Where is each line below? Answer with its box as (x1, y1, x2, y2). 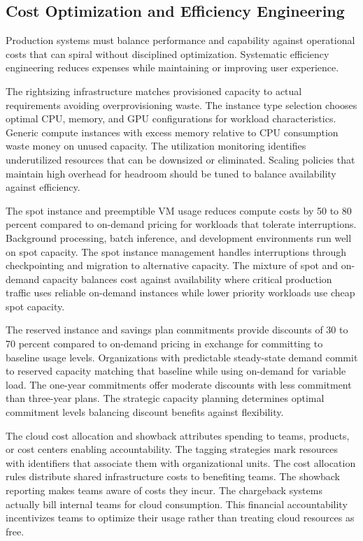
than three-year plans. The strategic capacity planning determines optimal (6, 391, 325, 405)
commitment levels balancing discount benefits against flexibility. (6, 405, 284, 419)
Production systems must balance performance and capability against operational (6, 33, 355, 48)
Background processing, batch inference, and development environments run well (6, 230, 352, 245)
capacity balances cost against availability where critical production (42, 271, 332, 286)
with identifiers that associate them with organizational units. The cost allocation (6, 455, 356, 470)
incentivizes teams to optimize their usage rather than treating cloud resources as (6, 510, 355, 525)
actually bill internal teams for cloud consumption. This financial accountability (6, 496, 348, 511)
